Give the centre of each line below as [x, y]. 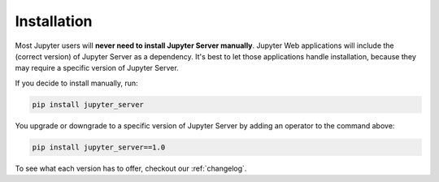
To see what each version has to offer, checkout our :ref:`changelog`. [131, 168]
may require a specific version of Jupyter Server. [97, 68]
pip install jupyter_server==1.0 [99, 147]
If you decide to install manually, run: [76, 83]
